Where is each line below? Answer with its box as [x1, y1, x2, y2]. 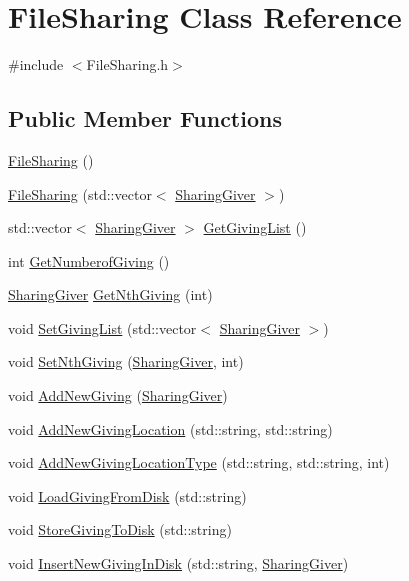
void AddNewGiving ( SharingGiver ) [8, 385, 228, 406]
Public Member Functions [8, 103, 282, 134]
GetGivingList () [203, 217, 307, 238]
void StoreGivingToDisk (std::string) [8, 519, 232, 540]
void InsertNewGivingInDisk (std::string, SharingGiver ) [8, 553, 349, 574]
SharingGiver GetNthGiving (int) [8, 284, 213, 305]
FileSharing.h [86, 54, 169, 75]
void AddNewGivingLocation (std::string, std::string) [8, 418, 333, 439]
